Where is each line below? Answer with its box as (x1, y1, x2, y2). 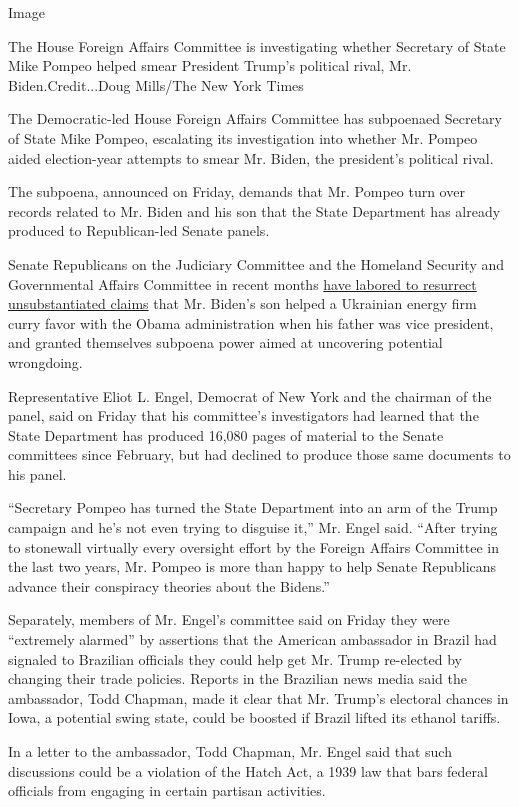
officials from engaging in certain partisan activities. (8, 780, 326, 801)
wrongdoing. (8, 351, 83, 372)
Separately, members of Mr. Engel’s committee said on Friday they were (8, 609, 450, 630)
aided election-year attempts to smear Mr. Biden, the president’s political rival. (8, 147, 494, 168)
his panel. (8, 463, 67, 484)
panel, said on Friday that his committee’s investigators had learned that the (8, 405, 479, 426)
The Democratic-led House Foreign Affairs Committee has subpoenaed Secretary (8, 108, 502, 129)
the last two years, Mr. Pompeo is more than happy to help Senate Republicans (8, 556, 497, 577)
